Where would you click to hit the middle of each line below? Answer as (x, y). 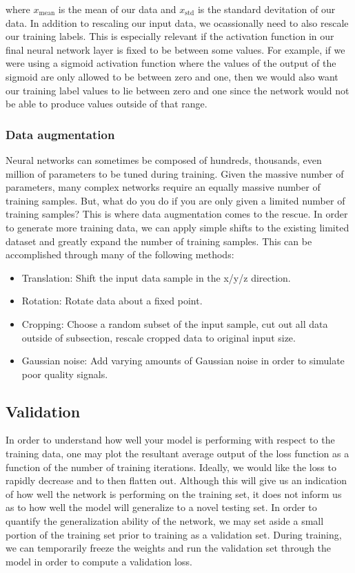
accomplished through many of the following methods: (120, 254)
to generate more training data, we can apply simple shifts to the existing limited (177, 227)
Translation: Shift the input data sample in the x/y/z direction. (156, 277)
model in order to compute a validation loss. (99, 561)
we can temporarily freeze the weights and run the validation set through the (169, 548)
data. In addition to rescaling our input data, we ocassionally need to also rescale (177, 22)
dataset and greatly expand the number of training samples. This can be (159, 241)
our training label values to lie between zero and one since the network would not (177, 90)
